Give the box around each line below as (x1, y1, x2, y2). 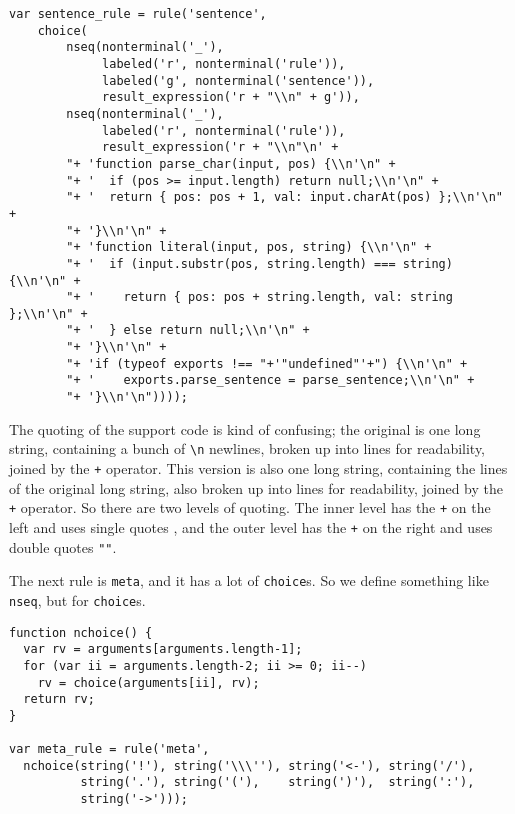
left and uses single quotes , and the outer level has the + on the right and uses (9, 516, 493, 537)
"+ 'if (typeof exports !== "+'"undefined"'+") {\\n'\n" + (66, 356, 468, 371)
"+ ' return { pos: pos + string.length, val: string (66, 290, 453, 305)
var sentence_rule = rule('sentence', (9, 7, 267, 21)
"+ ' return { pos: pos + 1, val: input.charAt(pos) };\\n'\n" (66, 190, 503, 205)
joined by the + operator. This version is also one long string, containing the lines (9, 458, 508, 478)
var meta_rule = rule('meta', (9, 742, 210, 757)
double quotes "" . (9, 536, 117, 557)
